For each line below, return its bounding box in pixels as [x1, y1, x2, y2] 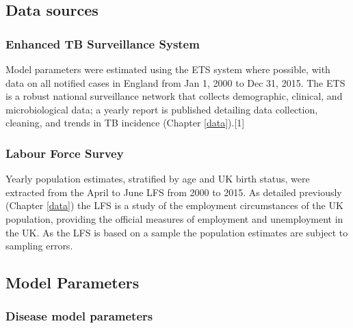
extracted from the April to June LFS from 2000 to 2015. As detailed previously [5, 184, 342, 199]
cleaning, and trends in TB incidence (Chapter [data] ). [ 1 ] [5, 115, 245, 130]
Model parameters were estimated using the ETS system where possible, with [5, 62, 330, 76]
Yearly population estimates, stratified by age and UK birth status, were [5, 172, 310, 186]
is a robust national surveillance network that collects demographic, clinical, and [5, 89, 343, 103]
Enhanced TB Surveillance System [5, 35, 200, 52]
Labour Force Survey [5, 144, 124, 161]
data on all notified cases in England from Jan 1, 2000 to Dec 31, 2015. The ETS [5, 75, 345, 90]
